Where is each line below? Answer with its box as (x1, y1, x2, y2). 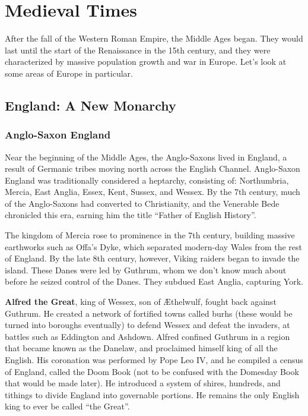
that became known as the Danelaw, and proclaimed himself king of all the (5, 342, 278, 354)
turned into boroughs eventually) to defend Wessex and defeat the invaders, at (5, 319, 290, 331)
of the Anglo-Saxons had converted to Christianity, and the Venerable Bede (5, 197, 280, 209)
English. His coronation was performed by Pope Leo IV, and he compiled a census (5, 354, 303, 365)
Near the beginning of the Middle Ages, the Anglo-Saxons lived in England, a (5, 150, 287, 163)
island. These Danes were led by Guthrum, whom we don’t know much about (5, 263, 287, 276)
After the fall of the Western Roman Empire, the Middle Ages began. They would (5, 32, 303, 45)
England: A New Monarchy (5, 96, 176, 114)
